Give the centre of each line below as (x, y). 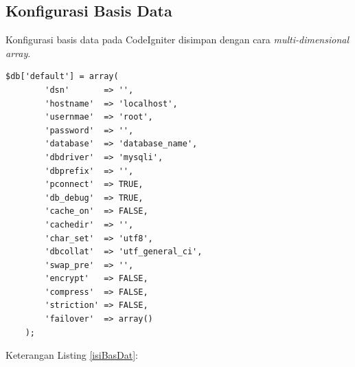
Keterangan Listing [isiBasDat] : (72, 355)
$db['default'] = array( (62, 77)
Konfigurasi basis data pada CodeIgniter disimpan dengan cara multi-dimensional (177, 40)
